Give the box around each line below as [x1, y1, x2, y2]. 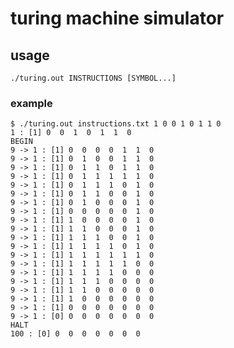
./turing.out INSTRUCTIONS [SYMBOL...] [10, 73, 177, 83]
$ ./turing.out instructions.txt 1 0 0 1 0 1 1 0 [10, 119, 222, 129]
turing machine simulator [10, 7, 225, 30]
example [10, 96, 53, 110]
